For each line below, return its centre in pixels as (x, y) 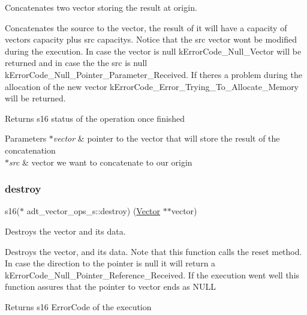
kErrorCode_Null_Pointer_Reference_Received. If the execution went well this (152, 274)
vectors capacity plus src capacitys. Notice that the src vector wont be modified (151, 39)
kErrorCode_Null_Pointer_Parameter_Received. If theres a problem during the (153, 74)
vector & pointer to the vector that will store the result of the (166, 138)
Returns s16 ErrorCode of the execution (78, 306)
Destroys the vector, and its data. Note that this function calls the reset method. (153, 251)
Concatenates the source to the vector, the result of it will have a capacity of (146, 27)
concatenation (30, 150)
